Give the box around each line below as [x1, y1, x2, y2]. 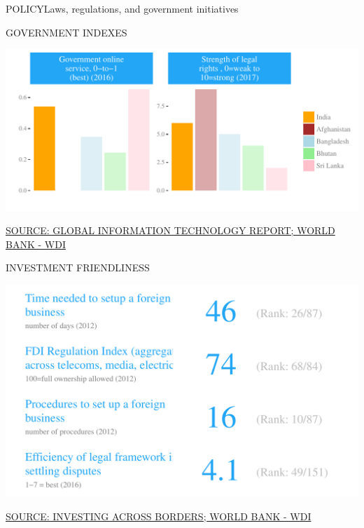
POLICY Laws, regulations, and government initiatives [6, 1, 239, 15]
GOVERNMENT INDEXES [6, 25, 127, 39]
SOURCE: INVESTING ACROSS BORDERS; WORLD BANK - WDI [6, 508, 311, 523]
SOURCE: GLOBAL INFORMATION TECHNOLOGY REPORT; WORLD [6, 223, 335, 238]
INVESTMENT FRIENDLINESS [6, 260, 150, 275]
